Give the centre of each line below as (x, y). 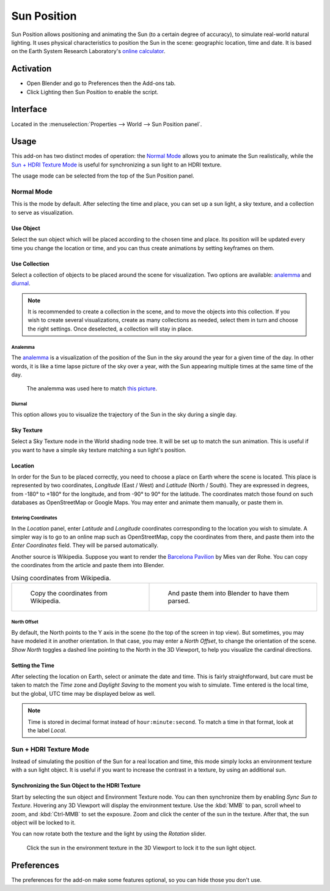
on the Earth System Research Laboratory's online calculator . (88, 51)
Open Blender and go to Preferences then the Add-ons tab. (101, 83)
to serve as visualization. (42, 212)
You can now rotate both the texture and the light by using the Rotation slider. (109, 834)
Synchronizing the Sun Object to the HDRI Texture (76, 786)
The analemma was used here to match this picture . (92, 389)
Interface (29, 109)
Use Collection (31, 264)
